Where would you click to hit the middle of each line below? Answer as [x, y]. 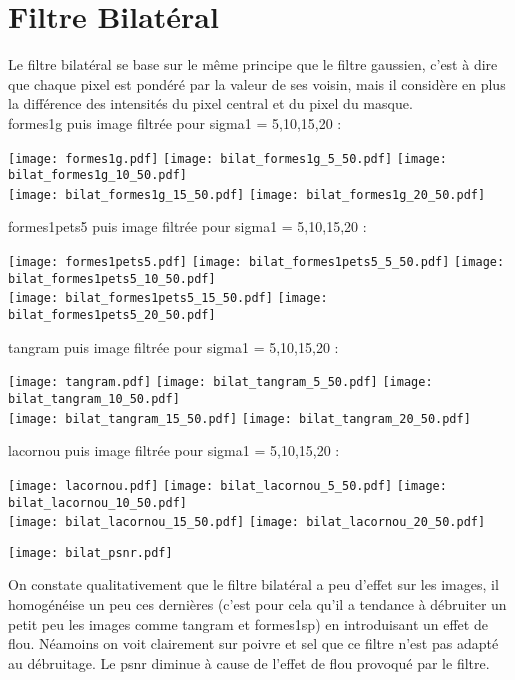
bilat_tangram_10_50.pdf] [94, 398]
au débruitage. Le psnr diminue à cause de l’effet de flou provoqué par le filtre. [249, 662]
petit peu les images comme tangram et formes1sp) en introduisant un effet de [248, 623]
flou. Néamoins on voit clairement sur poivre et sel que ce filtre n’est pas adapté [253, 643]
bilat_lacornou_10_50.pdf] [97, 502]
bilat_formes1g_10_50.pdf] [97, 175]
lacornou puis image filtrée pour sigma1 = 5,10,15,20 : [174, 450]
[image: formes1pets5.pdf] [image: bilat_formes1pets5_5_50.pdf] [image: [256, 262]
